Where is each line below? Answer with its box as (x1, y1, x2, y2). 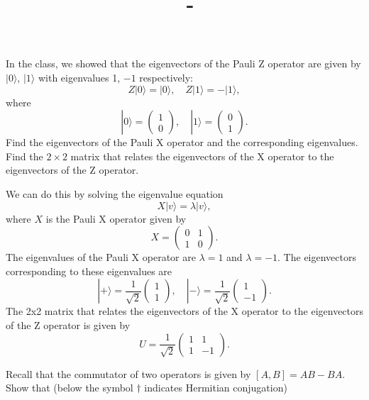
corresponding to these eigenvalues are (6, 263, 172, 278)
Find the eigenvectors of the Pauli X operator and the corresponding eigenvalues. (6, 135, 358, 150)
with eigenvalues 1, (38, 70, 121, 84)
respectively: (139, 70, 193, 84)
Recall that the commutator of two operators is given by (6, 366, 251, 381)
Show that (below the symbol (6, 380, 133, 395)
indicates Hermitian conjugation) (144, 380, 287, 395)
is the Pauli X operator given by (45, 211, 187, 226)
